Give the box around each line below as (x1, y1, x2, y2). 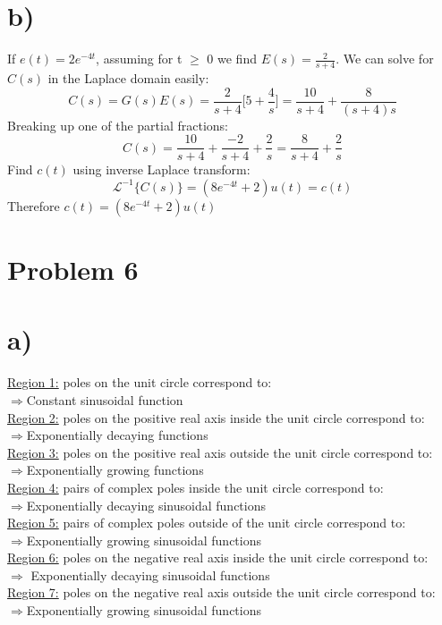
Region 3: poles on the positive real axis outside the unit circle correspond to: (7, 443, 433, 461)
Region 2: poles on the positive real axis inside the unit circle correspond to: (7, 408, 425, 427)
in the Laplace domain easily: (47, 68, 209, 87)
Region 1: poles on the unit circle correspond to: (7, 373, 272, 392)
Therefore (7, 196, 60, 215)
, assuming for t (96, 49, 183, 68)
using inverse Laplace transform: (72, 160, 251, 179)
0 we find (207, 49, 257, 68)
